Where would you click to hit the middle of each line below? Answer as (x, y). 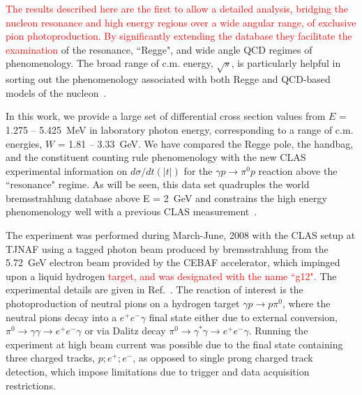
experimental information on (67, 170)
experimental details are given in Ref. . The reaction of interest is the (154, 289)
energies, (24, 143)
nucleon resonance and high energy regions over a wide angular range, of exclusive (181, 22)
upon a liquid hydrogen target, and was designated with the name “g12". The (171, 276)
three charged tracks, (51, 358)
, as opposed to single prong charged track (223, 358)
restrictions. (31, 385)
